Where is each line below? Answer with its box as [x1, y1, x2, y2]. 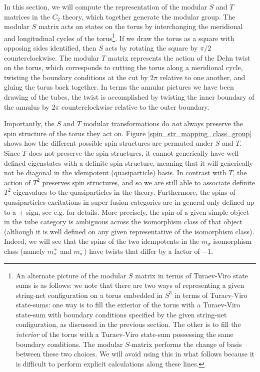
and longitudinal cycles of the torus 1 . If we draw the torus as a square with [4, 31, 234, 43]
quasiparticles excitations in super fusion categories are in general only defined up [4, 196, 254, 207]
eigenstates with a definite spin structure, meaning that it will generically [28, 157, 253, 168]
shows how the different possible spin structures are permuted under [4, 138, 213, 148]
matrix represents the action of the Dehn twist [107, 52, 250, 63]
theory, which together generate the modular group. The [62, 11, 235, 22]
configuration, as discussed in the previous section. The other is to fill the [15, 319, 241, 329]
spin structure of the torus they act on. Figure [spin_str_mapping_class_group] [4, 128, 252, 138]
